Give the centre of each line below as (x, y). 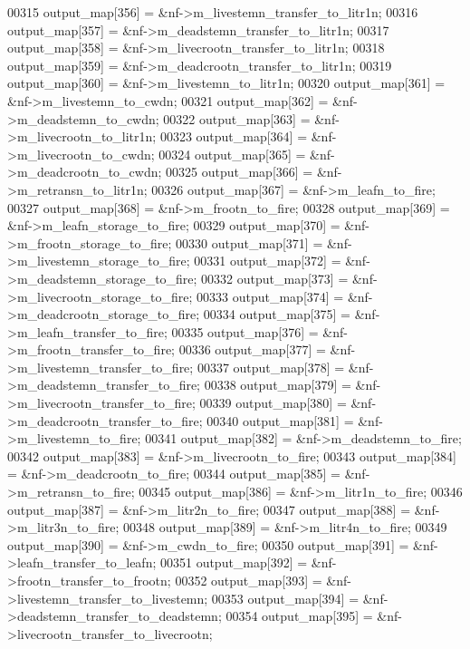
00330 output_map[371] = (249, 242)
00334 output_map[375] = (277, 314)
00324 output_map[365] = (232, 154)
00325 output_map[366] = (240, 172)
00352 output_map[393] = (249, 580)
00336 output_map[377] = (252, 349)
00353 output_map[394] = (285, 598)
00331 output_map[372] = (268, 261)
